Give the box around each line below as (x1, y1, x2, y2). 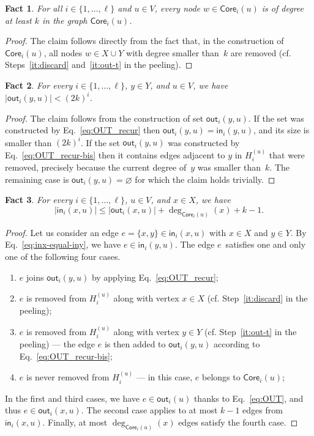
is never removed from (26, 371, 110, 383)
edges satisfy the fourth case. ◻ (178, 415, 298, 428)
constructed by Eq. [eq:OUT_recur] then (5, 124, 160, 136)
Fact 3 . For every (5, 193, 73, 206)
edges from (242, 404, 283, 416)
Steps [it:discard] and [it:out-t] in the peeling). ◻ (5, 58, 193, 71)
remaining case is (5, 172, 69, 185)
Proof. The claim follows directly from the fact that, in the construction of (5, 34, 284, 47)
